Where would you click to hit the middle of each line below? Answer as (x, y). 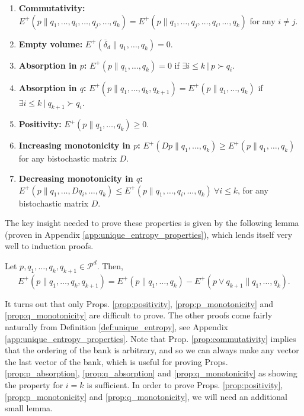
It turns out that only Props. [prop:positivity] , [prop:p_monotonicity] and (139, 303)
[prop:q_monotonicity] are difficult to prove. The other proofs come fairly (139, 315)
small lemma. (29, 408)
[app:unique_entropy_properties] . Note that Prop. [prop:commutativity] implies (151, 338)
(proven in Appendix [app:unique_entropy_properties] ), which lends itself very (149, 234)
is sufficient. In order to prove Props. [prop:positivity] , (185, 384)
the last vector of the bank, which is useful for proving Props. (116, 361)
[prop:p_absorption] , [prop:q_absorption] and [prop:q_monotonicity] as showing (151, 373)
